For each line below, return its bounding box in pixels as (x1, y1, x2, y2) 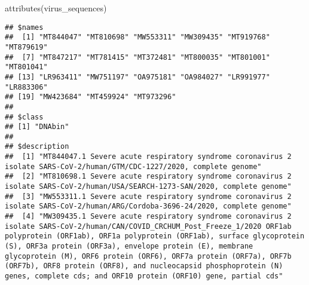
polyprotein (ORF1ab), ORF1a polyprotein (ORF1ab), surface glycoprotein (5, 232, 305, 241)
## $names (5, 23, 44, 32)
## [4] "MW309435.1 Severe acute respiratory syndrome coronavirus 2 (5, 212, 292, 221)
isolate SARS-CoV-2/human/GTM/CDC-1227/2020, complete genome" (5, 162, 262, 171)
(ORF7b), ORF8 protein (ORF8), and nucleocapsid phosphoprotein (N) (5, 262, 283, 271)
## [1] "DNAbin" (5, 122, 69, 131)
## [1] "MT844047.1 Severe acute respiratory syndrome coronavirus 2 (5, 152, 292, 161)
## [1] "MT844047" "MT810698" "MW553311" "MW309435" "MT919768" (5, 33, 270, 42)
